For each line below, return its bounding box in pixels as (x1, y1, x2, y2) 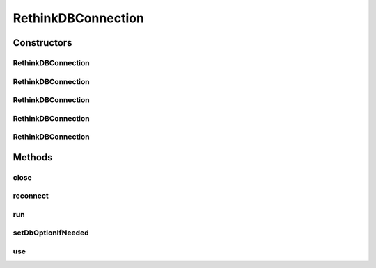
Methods (13, 151, 53, 163)
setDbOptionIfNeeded (13, 228, 90, 237)
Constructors (13, 37, 72, 49)
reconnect (13, 191, 49, 201)
